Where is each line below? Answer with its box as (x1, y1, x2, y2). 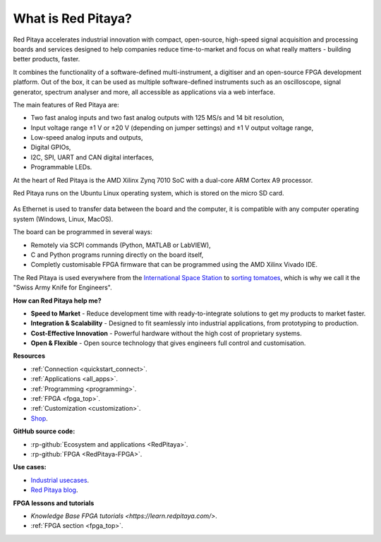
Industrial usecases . (30, 476, 90, 484)
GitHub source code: (13, 427, 75, 435)
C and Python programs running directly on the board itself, (30, 251, 204, 259)
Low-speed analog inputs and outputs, (30, 133, 143, 142)
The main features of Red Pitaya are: (13, 100, 119, 109)
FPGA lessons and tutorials (13, 498, 95, 507)
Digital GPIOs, (30, 143, 71, 152)
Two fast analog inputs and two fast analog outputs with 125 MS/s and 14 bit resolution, (30, 114, 285, 122)
